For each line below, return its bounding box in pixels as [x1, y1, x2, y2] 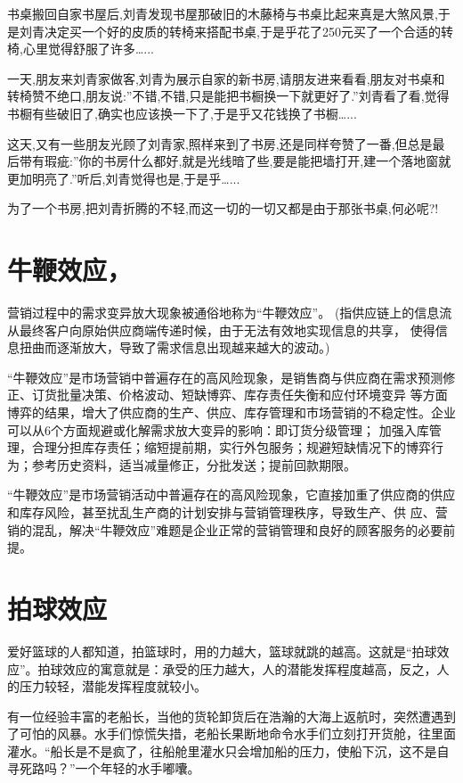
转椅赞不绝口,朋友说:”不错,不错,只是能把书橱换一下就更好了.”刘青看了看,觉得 [7, 87, 450, 105]
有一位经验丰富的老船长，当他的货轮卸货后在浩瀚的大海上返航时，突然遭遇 [7, 706, 443, 725]
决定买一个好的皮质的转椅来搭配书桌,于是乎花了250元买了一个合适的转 [44, 21, 453, 40]
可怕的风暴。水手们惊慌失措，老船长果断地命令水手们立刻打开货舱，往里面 [19, 724, 456, 743]
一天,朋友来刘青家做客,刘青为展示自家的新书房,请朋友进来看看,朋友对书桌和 [7, 69, 445, 87]
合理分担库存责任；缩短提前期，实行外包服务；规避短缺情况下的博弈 [31, 438, 431, 457]
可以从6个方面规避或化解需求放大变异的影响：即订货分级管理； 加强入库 [7, 420, 429, 439]
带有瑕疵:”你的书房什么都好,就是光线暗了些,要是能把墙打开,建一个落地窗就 [19, 152, 451, 170]
